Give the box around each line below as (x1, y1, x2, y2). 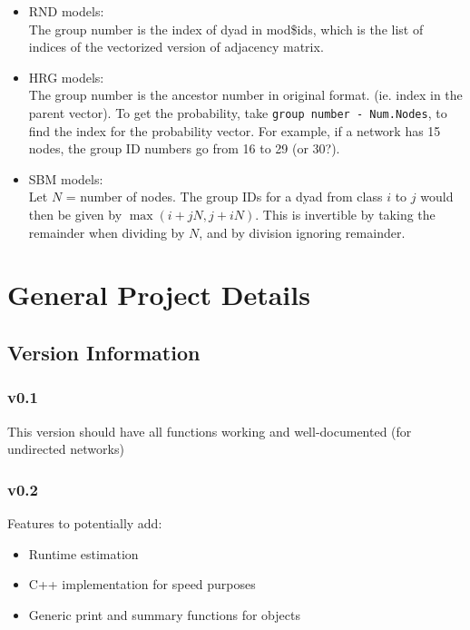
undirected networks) (7, 439, 124, 458)
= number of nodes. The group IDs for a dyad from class (65, 187, 383, 206)
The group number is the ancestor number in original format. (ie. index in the (28, 85, 463, 104)
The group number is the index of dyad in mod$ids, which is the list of (28, 19, 424, 38)
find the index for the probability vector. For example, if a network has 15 (28, 121, 441, 140)
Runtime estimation (28, 544, 139, 563)
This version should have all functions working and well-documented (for (7, 421, 412, 440)
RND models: (28, 2, 104, 20)
